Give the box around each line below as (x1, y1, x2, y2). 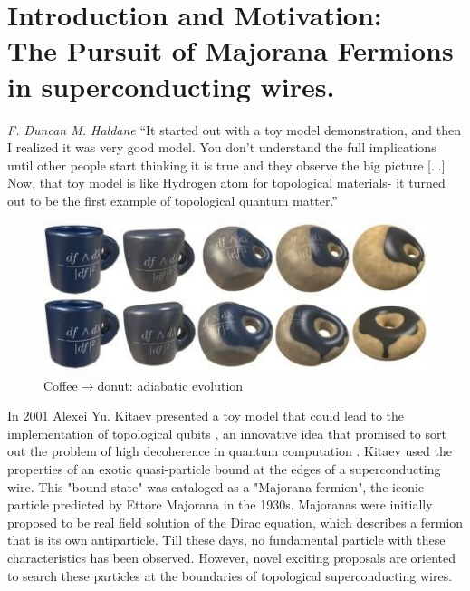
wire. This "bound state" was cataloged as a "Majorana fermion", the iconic (7, 477, 425, 496)
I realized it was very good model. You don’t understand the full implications (7, 138, 436, 157)
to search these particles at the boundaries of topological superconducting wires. (7, 566, 453, 585)
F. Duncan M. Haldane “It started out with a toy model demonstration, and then (7, 120, 461, 139)
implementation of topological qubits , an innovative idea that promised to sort (7, 423, 446, 442)
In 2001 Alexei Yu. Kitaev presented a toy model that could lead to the (7, 406, 404, 425)
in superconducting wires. (7, 67, 335, 104)
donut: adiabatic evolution (97, 375, 244, 394)
